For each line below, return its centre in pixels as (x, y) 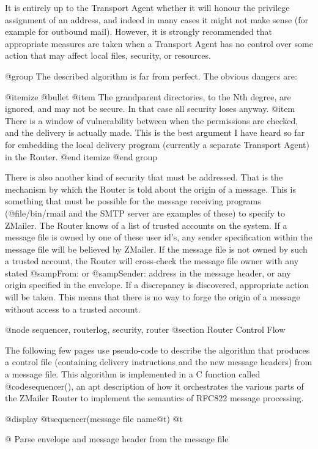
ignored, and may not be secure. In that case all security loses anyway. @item (150, 109)
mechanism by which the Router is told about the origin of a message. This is (150, 189)
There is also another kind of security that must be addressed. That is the (144, 177)
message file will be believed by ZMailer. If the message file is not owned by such (156, 249)
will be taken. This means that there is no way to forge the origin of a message (153, 297)
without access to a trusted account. (73, 309)
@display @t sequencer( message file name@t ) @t (94, 418)
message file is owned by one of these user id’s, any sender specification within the (159, 237)
